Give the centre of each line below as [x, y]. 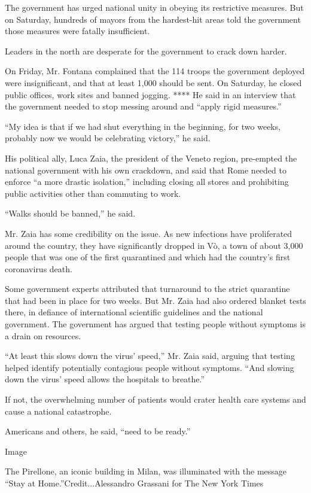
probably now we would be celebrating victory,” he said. [108, 138]
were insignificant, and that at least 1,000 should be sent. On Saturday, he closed [153, 82]
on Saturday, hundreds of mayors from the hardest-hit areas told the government [153, 19]
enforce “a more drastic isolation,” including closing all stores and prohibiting [147, 182]
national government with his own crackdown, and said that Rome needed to [146, 170]
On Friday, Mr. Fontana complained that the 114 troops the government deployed [155, 71]
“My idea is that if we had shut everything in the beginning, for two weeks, [143, 126]
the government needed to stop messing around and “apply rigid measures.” [143, 106]
